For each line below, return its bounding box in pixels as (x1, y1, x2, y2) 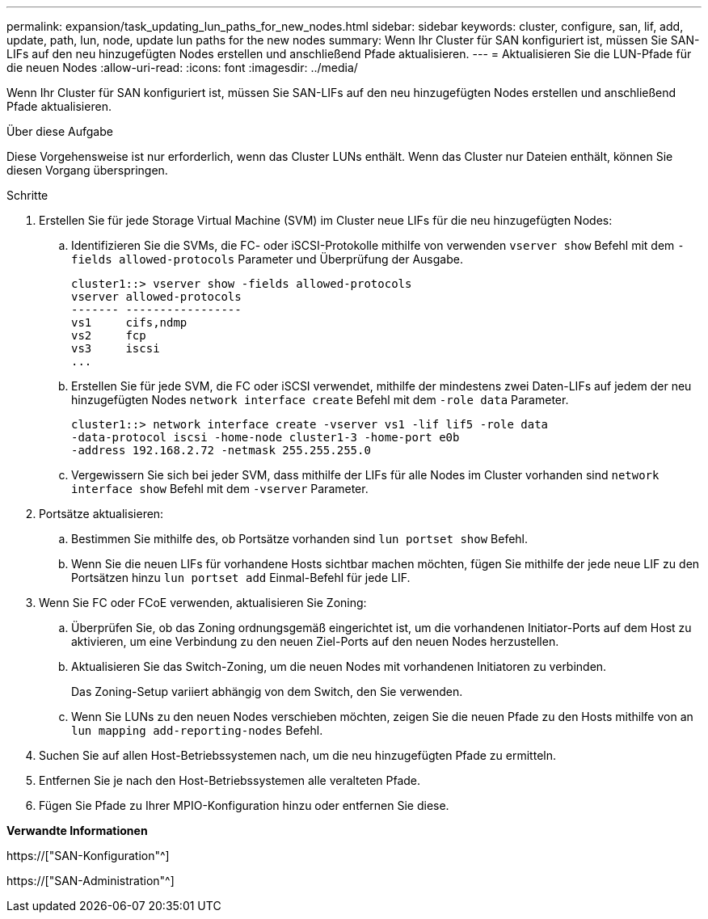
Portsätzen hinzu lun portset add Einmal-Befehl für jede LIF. (71, 571, 411, 584)
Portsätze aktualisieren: (39, 507, 164, 521)
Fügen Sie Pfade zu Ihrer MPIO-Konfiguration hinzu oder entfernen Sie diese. (39, 799, 449, 812)
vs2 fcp (71, 329, 146, 342)
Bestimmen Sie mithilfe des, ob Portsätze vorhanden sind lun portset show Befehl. (71, 532, 529, 546)
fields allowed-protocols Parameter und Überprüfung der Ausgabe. (71, 252, 463, 266)
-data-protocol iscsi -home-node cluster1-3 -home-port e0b (71, 431, 460, 444)
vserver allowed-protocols (71, 290, 242, 303)
